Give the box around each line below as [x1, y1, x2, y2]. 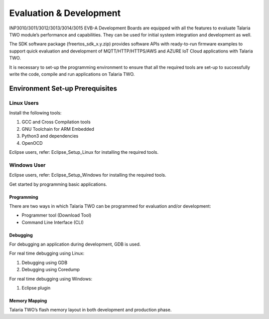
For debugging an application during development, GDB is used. [9, 241, 141, 247]
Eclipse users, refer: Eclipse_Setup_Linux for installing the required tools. [9, 149, 159, 155]
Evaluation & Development [9, 7, 121, 18]
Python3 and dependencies [21, 133, 79, 139]
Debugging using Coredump [21, 267, 80, 273]
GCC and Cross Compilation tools [21, 119, 91, 125]
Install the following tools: [9, 110, 62, 116]
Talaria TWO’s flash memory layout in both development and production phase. [9, 307, 172, 313]
